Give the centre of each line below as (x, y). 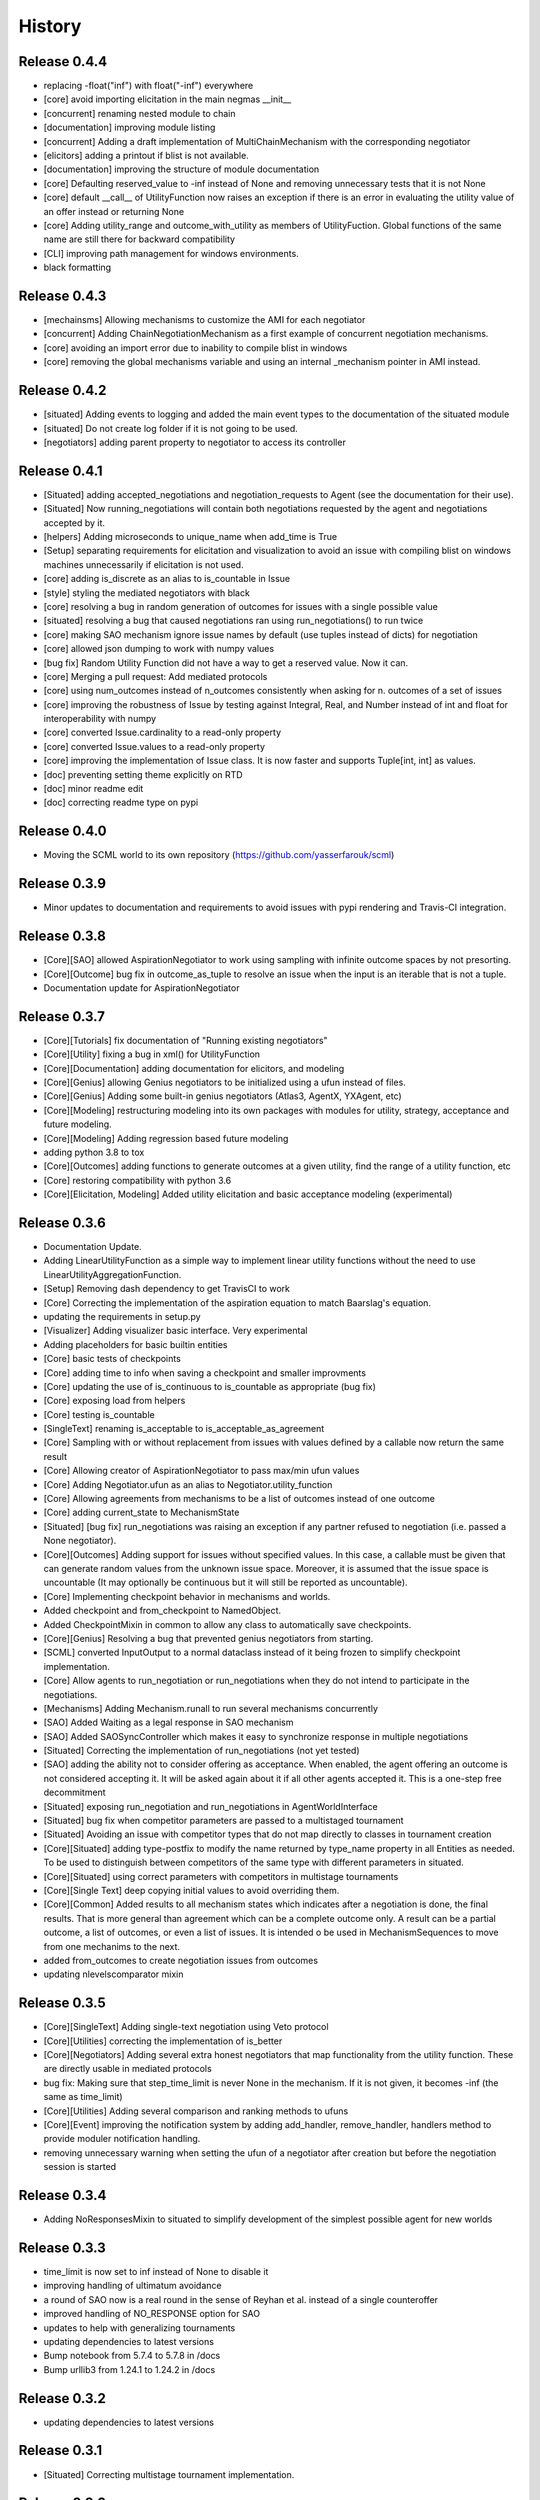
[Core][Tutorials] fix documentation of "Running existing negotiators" (186, 1040)
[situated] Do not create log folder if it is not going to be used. (171, 428)
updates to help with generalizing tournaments (139, 2327)
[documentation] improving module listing (129, 127)
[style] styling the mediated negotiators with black (146, 592)
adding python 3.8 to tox (94, 1152)
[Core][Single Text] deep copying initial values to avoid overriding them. (191, 1890)
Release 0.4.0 (62, 831)
